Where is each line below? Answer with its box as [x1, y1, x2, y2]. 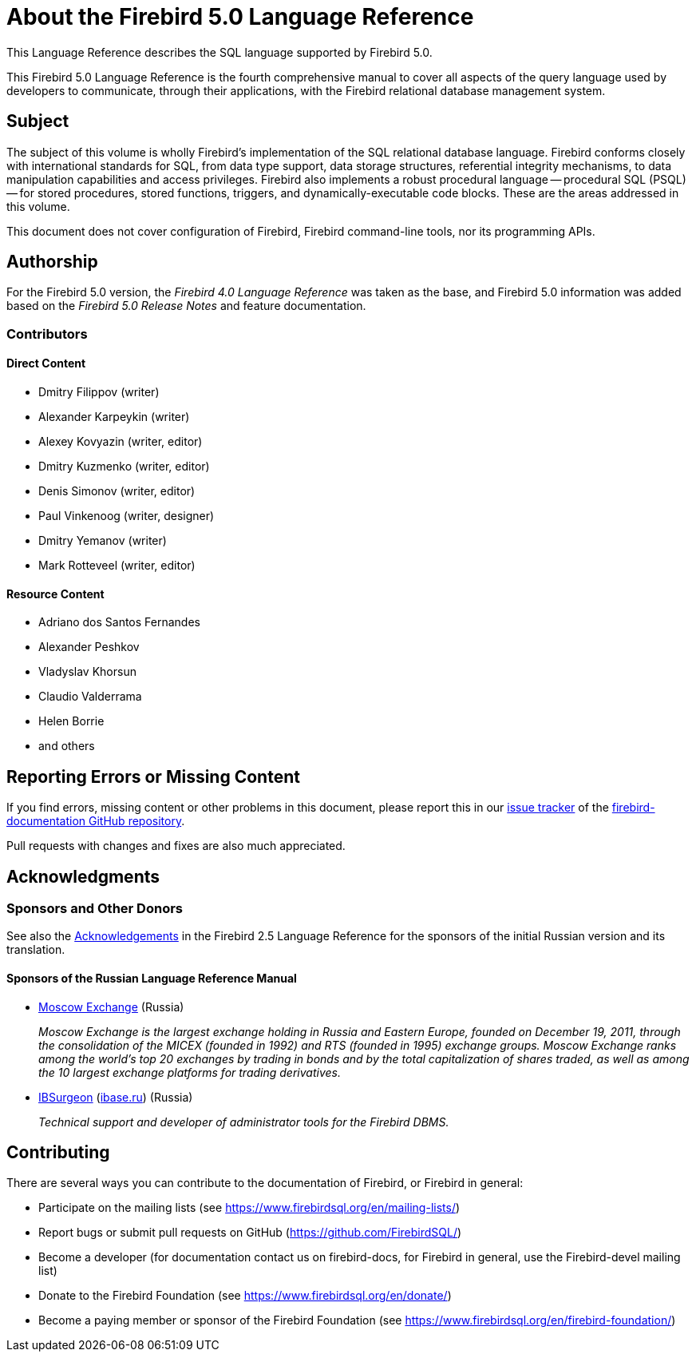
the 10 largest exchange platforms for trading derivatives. [38, 1065, 341, 1079]
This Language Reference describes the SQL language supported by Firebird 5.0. [6, 45, 433, 59]
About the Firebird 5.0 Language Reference [6, 3, 474, 30]
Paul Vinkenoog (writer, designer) [38, 509, 215, 523]
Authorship [6, 252, 98, 272]
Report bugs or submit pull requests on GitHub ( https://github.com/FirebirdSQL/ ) [38, 1225, 462, 1240]
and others [38, 739, 95, 753]
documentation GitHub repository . [6, 814, 185, 828]
